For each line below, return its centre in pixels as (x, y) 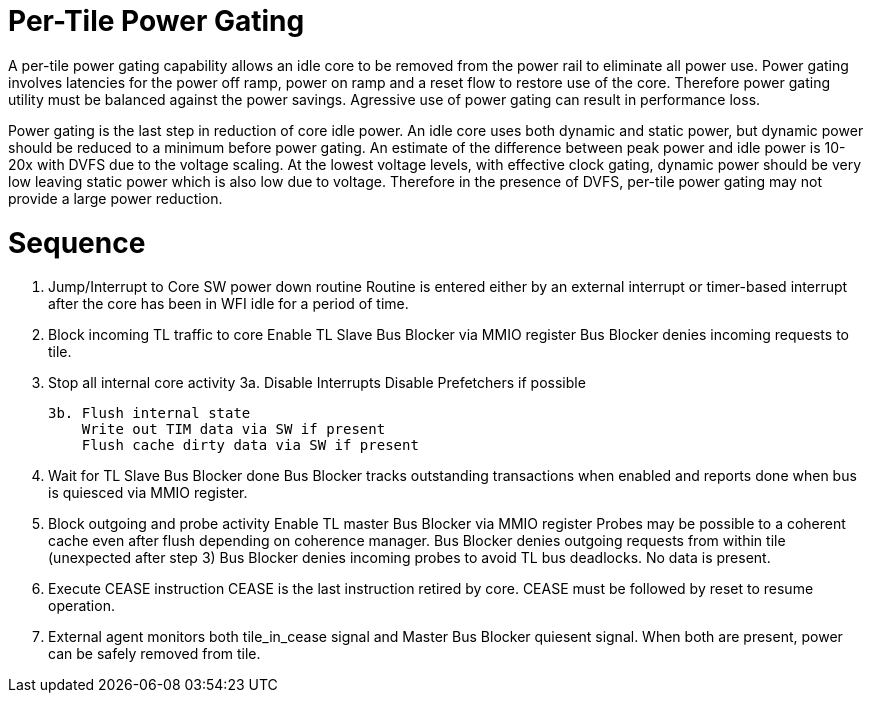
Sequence (77, 242)
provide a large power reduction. (115, 198)
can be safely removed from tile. (154, 654)
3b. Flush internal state (149, 413)
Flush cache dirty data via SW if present (250, 445)
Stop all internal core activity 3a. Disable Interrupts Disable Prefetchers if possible (317, 383)
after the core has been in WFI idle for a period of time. (228, 304)
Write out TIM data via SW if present (233, 429)
